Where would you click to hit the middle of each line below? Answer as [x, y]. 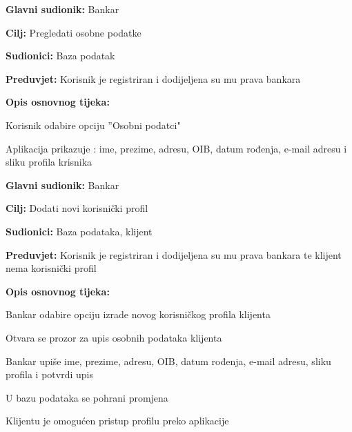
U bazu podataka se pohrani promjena [87, 397]
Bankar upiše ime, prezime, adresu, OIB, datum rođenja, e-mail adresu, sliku [168, 361]
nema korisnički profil [51, 268]
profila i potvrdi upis [49, 374]
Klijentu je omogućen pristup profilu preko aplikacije [117, 421]
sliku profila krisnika [49, 162]
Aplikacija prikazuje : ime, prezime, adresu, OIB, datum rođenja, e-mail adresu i [176, 148]
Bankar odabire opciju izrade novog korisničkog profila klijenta [138, 314]
